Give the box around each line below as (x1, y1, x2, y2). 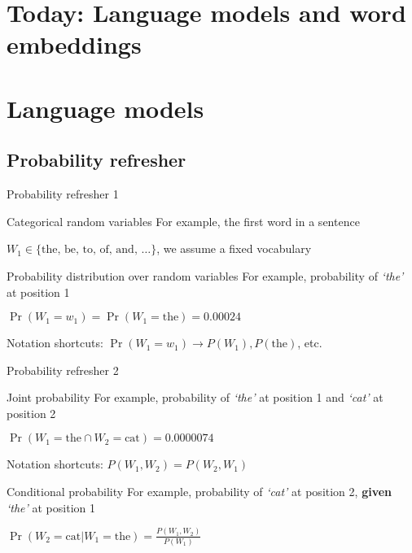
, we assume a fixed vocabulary (156, 240, 312, 257)
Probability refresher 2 (7, 361, 119, 378)
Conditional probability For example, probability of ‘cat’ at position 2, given (7, 483, 392, 500)
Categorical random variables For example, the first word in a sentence (7, 212, 360, 229)
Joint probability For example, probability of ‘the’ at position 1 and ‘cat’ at (7, 389, 384, 406)
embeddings (7, 28, 142, 61)
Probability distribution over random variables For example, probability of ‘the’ (7, 267, 404, 284)
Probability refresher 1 (7, 185, 119, 202)
